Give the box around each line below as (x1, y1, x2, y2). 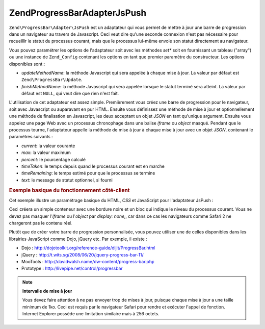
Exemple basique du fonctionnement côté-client (9, 187, 130, 194)
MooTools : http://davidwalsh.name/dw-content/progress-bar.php (21, 258, 155, 264)
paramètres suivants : (9, 134, 53, 140)
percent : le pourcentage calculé (21, 156, 86, 162)
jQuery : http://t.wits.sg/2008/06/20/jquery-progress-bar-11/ (21, 252, 144, 257)
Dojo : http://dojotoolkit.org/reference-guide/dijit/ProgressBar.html (21, 245, 156, 251)
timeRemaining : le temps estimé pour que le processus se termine (21, 170, 156, 176)
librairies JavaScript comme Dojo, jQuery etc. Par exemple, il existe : (9, 236, 147, 242)
